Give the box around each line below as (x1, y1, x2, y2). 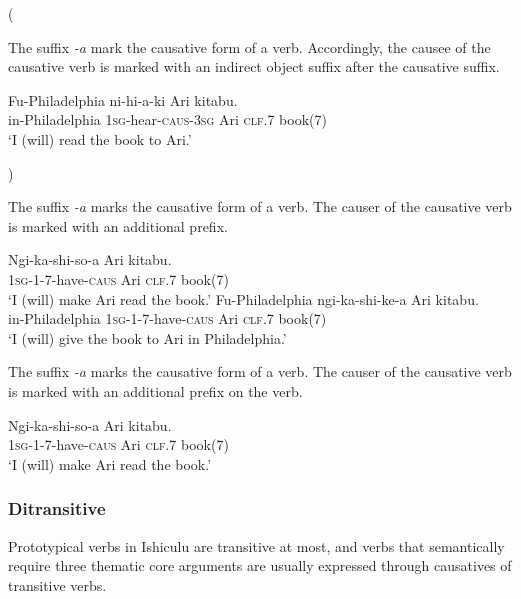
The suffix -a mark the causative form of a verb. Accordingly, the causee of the (8, 36, 491, 57)
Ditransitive (8, 496, 106, 521)
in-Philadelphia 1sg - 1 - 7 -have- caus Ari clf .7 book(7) (8, 308, 327, 329)
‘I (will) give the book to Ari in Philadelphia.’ (8, 327, 287, 348)
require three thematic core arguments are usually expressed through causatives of (8, 555, 512, 576)
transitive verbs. (8, 574, 107, 595)
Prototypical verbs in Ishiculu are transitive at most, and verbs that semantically (8, 535, 505, 556)
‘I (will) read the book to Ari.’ (8, 128, 192, 149)
